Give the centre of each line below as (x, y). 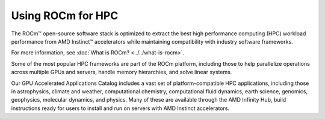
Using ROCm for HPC (65, 16)
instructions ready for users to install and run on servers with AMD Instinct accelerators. (120, 108)
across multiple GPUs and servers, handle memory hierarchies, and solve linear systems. (122, 72)
